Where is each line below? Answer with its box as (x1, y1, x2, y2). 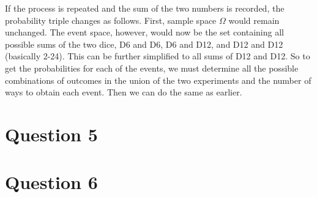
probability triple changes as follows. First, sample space (5, 13, 217, 26)
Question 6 (5, 169, 98, 195)
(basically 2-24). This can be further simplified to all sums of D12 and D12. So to (5, 50, 310, 62)
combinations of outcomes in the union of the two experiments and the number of (5, 73, 311, 86)
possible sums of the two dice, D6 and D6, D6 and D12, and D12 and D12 (5, 37, 283, 50)
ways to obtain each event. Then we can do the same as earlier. (5, 86, 242, 98)
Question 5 (5, 121, 98, 146)
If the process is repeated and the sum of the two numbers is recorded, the (5, 2, 285, 14)
